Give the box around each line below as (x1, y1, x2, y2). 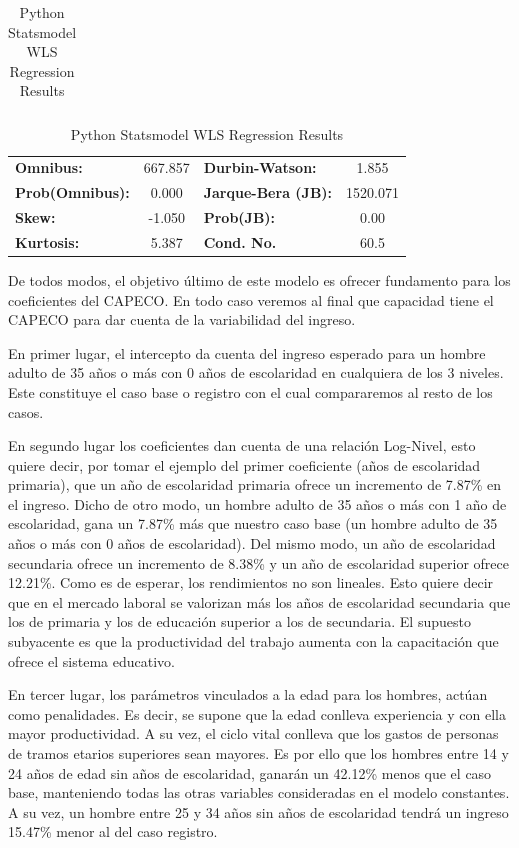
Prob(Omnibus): (15, 182, 130, 203)
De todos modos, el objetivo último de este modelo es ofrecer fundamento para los (8, 269, 511, 290)
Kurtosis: (15, 231, 80, 252)
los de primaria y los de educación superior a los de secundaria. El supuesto (8, 611, 471, 632)
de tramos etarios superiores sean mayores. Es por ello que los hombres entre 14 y (8, 743, 509, 763)
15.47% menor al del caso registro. (8, 821, 218, 842)
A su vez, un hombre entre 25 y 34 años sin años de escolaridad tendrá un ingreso (8, 801, 509, 822)
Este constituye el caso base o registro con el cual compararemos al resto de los (8, 381, 493, 402)
